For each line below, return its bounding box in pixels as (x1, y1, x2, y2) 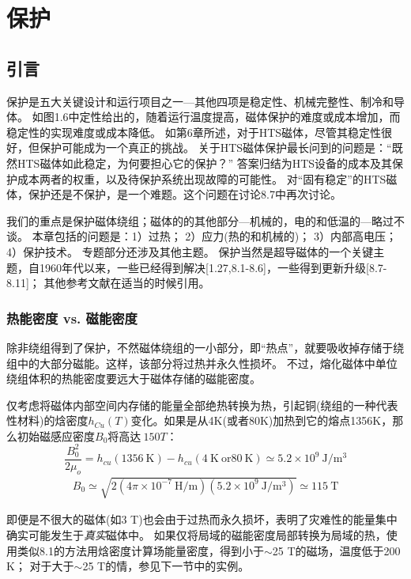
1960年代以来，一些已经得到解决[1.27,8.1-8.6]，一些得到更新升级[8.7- (39, 259, 387, 275)
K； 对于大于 (6, 558, 74, 574)
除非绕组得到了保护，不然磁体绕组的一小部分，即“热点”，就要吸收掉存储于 (6, 339, 394, 355)
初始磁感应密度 (17, 427, 95, 444)
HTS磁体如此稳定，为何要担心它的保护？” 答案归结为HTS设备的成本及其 (17, 154, 393, 171)
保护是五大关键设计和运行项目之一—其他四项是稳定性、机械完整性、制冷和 (6, 93, 394, 109)
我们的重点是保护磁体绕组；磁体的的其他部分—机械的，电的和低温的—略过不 (6, 212, 405, 229)
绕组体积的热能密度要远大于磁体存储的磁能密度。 (6, 370, 261, 387)
